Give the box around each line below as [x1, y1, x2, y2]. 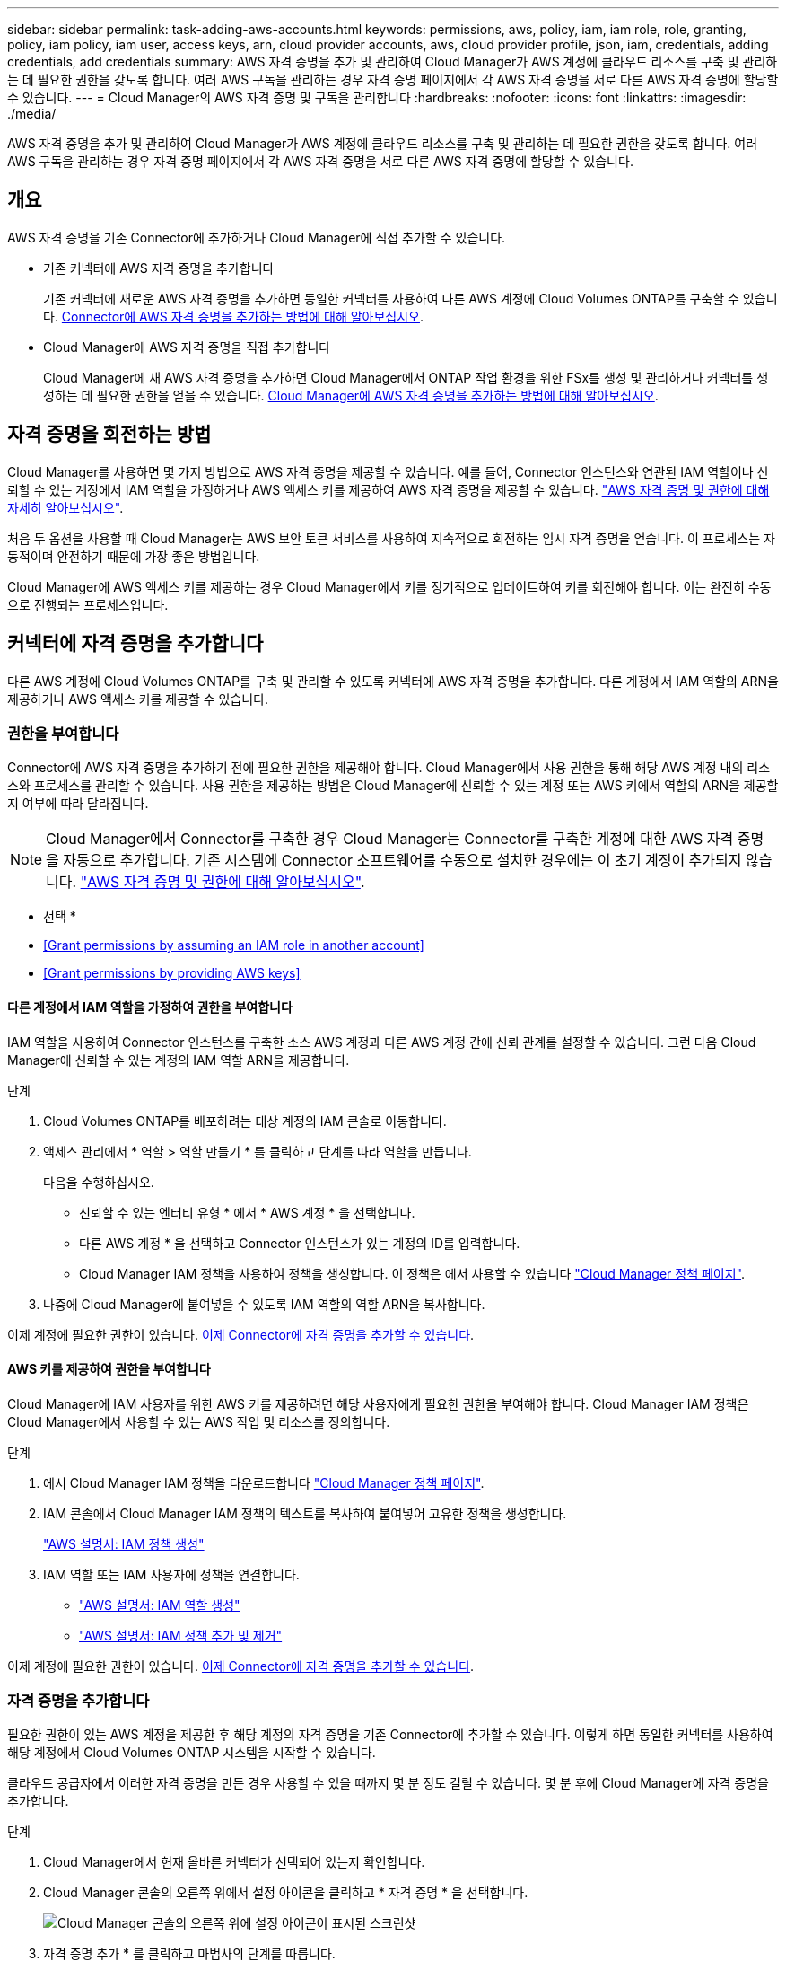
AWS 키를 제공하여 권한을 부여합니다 [7, 1361, 211, 1377]
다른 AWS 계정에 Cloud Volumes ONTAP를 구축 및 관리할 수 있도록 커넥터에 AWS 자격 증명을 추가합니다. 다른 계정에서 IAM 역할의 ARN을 [7, 673, 779, 689]
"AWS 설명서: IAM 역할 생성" [79, 1596, 240, 1613]
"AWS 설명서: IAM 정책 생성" [43, 1535, 205, 1552]
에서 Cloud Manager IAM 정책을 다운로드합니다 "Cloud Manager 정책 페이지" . [43, 1474, 485, 1491]
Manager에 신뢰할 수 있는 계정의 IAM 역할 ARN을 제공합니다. [7, 1051, 350, 1068]
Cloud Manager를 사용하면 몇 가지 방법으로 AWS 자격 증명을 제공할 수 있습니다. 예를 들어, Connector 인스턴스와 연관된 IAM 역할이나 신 [7, 463, 769, 479]
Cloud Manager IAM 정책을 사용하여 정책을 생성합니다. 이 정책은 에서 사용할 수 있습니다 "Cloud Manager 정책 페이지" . [79, 1265, 746, 1281]
